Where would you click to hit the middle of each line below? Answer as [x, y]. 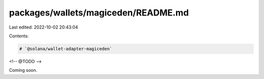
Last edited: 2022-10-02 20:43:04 [44, 27]
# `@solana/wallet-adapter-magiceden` [66, 49]
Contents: [19, 36]
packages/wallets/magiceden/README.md [99, 13]
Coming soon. [23, 70]
